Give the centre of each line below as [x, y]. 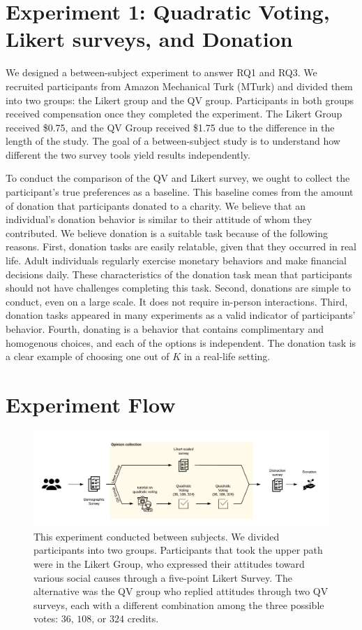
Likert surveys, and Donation [149, 39]
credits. [143, 618]
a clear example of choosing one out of [88, 356]
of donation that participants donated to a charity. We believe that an [156, 205]
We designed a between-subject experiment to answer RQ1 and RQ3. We [161, 72]
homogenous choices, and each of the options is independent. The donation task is [181, 342]
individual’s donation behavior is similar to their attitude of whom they [159, 219]
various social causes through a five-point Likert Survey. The [163, 577]
